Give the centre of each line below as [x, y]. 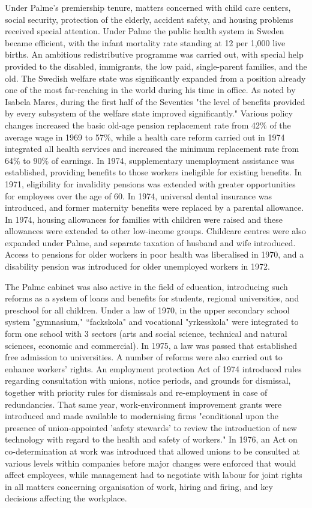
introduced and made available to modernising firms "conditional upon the [142, 416]
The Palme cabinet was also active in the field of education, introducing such [146, 286]
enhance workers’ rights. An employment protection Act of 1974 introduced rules [153, 368]
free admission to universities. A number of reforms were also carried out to [144, 357]
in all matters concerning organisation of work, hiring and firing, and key [139, 486]
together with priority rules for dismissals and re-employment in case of [136, 392]
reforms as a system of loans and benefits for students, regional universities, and [152, 298]
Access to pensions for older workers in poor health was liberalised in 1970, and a [154, 254]
